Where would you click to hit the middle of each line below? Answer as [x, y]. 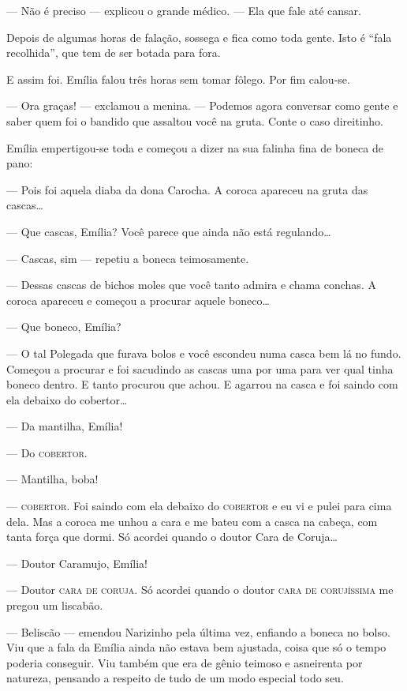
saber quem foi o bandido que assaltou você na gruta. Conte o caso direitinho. [195, 120]
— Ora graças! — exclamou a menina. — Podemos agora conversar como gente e [202, 105]
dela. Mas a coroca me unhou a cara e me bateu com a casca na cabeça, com [192, 521]
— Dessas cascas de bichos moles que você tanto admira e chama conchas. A [191, 285]
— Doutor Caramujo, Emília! [77, 563]
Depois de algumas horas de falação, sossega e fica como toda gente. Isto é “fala [199, 37]
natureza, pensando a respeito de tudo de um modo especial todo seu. [175, 678]
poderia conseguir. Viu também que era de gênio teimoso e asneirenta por [185, 662]
